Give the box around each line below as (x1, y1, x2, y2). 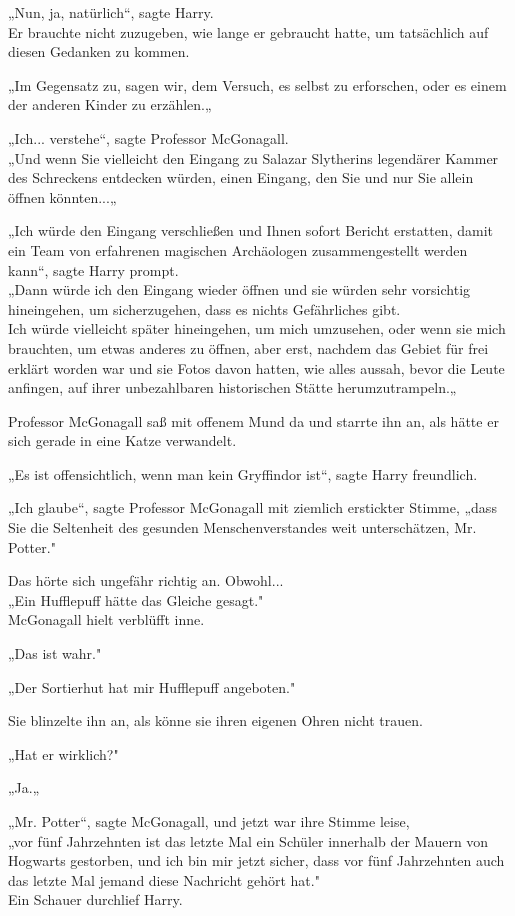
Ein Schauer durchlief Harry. (8, 889, 183, 910)
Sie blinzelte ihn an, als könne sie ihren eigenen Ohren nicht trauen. (8, 710, 423, 731)
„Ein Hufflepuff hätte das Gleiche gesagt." (8, 589, 264, 610)
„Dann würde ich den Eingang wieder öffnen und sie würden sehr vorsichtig (8, 279, 471, 300)
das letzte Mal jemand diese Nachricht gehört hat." (8, 869, 320, 890)
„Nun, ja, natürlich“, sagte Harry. (8, 2, 214, 22)
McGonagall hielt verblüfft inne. (8, 609, 205, 630)
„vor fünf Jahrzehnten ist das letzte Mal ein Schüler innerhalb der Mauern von (8, 830, 489, 851)
